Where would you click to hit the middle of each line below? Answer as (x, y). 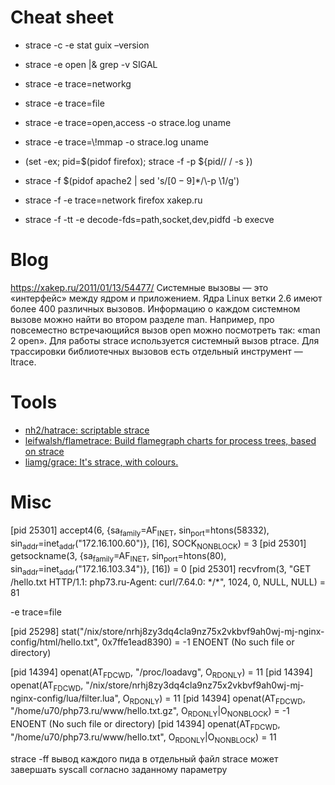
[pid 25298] (35, 631)
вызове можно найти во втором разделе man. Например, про (142, 319)
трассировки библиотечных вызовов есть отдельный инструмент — (156, 351)
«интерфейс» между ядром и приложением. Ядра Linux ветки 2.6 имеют (166, 298)
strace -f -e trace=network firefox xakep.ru (113, 200)
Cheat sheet (62, 17)
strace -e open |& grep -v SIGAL (91, 64)
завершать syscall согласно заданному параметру (119, 769)
